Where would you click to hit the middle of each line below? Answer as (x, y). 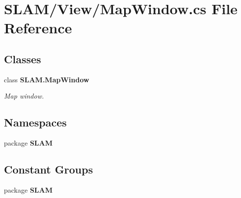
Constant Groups (49, 169)
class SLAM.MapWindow (47, 79)
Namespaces (35, 122)
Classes (23, 59)
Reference (38, 28)
